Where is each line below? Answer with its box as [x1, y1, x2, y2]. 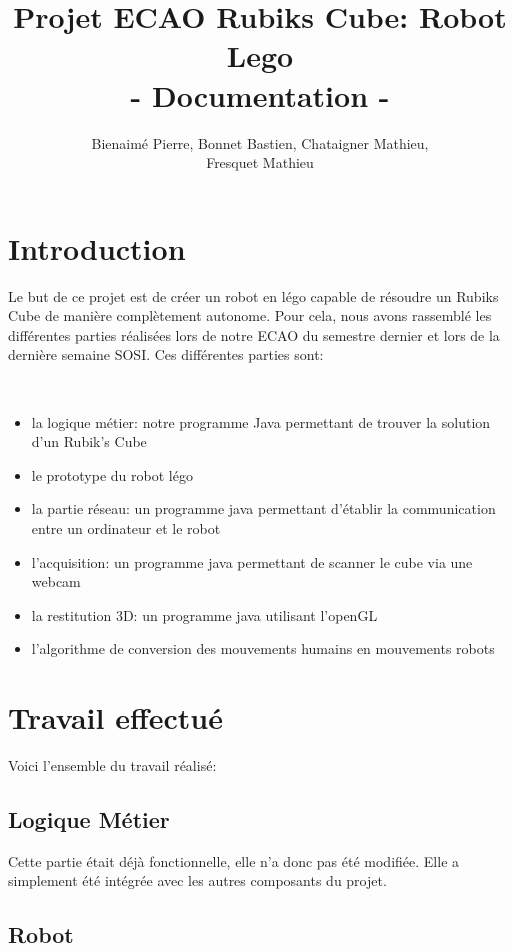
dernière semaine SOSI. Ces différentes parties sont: [8, 344, 324, 365]
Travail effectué [8, 697, 223, 738]
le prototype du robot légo [31, 464, 193, 485]
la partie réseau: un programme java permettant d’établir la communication [31, 498, 496, 519]
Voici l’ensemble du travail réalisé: [8, 755, 217, 776]
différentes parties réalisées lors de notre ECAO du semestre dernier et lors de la [8, 324, 500, 345]
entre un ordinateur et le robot [31, 517, 221, 538]
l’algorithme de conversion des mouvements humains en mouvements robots [31, 638, 495, 659]
